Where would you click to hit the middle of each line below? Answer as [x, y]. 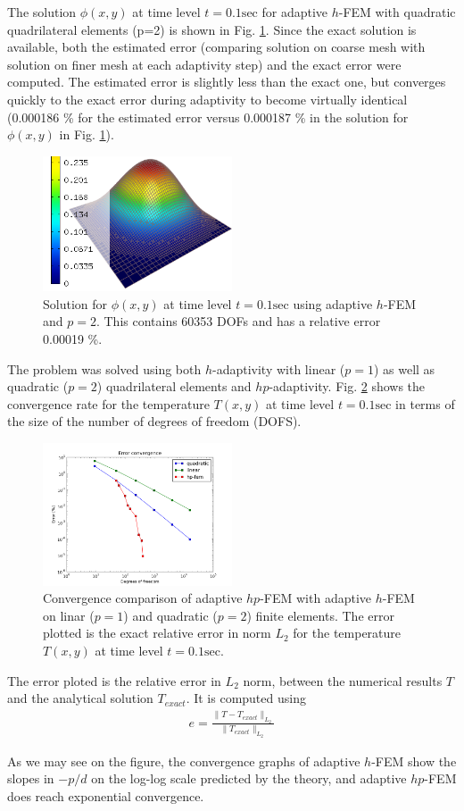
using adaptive [333, 303]
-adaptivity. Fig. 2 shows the [347, 386]
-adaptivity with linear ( [279, 368]
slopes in [31, 778]
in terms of [425, 403]
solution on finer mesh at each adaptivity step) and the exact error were [204, 64]
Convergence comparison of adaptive [143, 598]
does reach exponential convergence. [106, 796]
